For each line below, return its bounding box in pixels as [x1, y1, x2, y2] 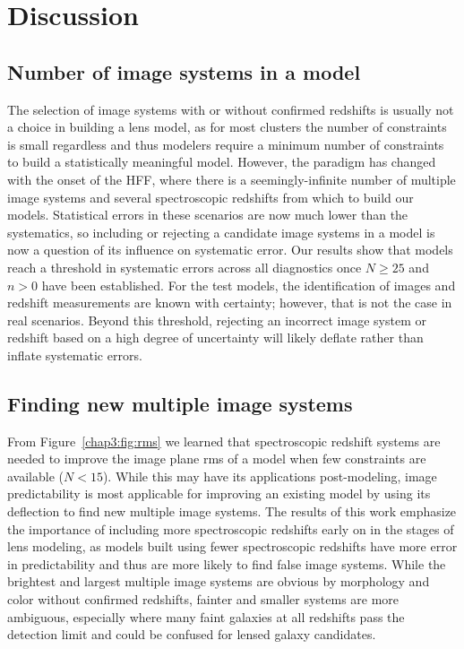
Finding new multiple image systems [7, 389, 353, 417]
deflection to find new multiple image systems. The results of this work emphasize [7, 502, 457, 521]
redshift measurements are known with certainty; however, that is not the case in [7, 293, 452, 312]
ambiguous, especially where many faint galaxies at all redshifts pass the [7, 607, 405, 626]
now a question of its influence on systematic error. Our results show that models [7, 240, 453, 259]
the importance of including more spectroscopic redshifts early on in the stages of [7, 519, 454, 538]
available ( [7, 466, 64, 485]
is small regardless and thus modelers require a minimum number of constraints [7, 134, 444, 153]
